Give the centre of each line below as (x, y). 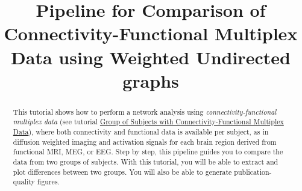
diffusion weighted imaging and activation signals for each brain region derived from (145, 141)
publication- (253, 171)
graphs (151, 80)
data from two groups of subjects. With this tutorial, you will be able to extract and (146, 162)
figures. (48, 182)
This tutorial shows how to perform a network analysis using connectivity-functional (145, 111)
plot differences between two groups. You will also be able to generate (122, 171)
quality (24, 182)
